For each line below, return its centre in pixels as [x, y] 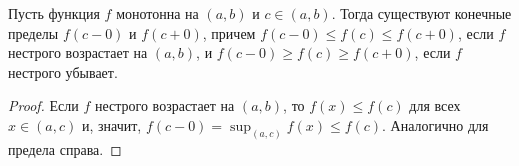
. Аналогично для [435, 124]
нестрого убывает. [63, 71]
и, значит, [111, 124]
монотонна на [157, 13]
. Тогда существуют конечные [421, 13]
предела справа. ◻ [65, 148]
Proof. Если [43, 105]
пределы [33, 32]
